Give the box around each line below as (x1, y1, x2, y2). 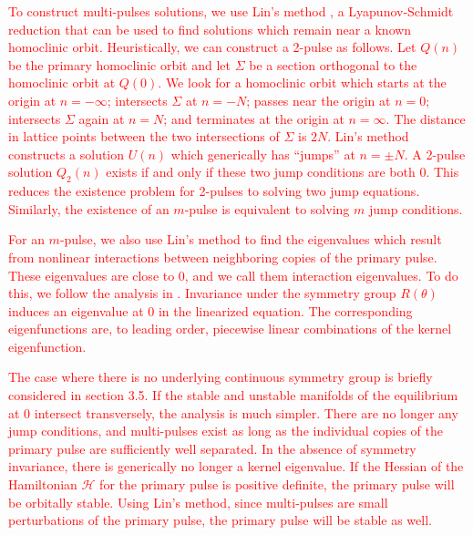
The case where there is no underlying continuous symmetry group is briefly (8, 367, 433, 386)
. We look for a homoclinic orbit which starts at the (158, 73, 447, 92)
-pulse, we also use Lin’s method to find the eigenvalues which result (59, 230, 442, 249)
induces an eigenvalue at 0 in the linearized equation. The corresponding (8, 301, 413, 320)
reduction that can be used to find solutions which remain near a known (8, 19, 412, 38)
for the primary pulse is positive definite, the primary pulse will (99, 475, 455, 494)
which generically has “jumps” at (170, 144, 355, 163)
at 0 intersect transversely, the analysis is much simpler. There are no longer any (8, 403, 458, 422)
